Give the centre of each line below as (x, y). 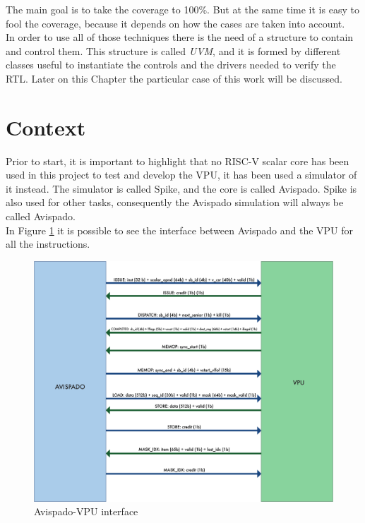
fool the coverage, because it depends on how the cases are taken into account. (175, 23)
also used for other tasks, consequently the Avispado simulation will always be (175, 202)
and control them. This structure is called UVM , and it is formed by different (173, 50)
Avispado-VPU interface (86, 511)
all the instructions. (48, 244)
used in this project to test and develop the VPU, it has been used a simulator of (181, 175)
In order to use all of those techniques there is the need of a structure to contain (180, 37)
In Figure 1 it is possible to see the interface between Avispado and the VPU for (180, 230)
